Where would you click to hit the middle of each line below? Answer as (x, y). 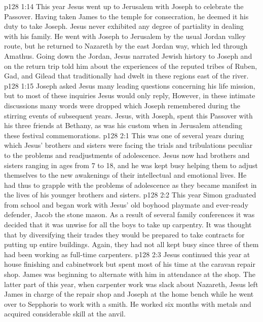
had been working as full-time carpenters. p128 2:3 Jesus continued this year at (127, 254)
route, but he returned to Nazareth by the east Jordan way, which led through (126, 46)
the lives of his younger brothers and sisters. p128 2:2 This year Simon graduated (130, 195)
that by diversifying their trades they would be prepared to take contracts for (124, 234)
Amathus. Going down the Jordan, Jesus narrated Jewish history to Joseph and (128, 55)
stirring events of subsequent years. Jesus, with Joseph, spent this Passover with (128, 115)
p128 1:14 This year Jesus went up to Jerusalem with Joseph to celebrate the (124, 6)
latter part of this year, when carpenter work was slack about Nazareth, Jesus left (131, 284)
